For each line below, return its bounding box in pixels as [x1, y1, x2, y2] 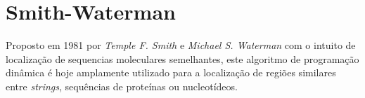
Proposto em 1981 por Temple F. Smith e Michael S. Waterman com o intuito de [6, 38, 356, 52]
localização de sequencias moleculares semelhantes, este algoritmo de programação [6, 51, 359, 66]
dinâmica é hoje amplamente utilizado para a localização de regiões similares [6, 65, 336, 80]
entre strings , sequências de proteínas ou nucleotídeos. [6, 78, 238, 93]
